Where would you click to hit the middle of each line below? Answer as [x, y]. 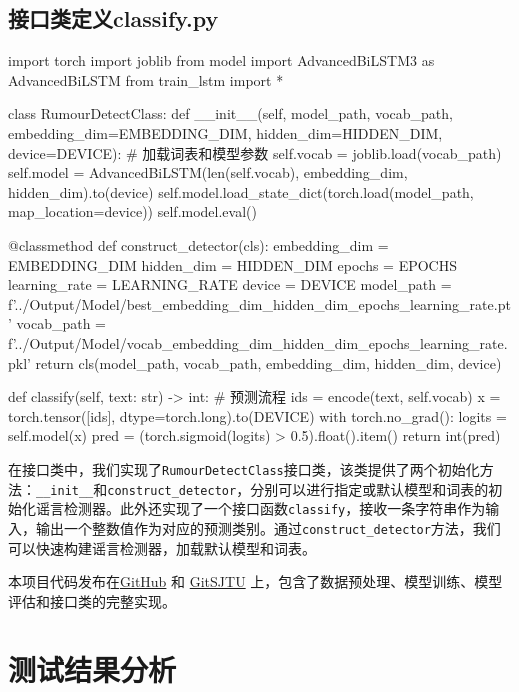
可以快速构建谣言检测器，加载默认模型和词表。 [162, 547]
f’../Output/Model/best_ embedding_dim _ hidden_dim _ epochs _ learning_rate [251, 303]
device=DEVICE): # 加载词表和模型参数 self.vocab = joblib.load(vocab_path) [255, 152]
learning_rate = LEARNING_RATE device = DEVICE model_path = [230, 284]
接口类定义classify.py [113, 18]
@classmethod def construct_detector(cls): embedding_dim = [198, 244]
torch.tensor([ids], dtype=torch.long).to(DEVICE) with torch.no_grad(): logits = [257, 415]
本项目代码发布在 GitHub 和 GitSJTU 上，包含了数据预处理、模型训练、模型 [255, 581]
